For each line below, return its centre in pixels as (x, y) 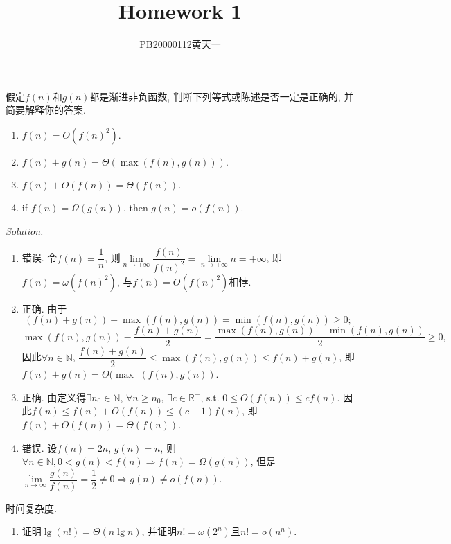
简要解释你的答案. (46, 110)
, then (135, 207)
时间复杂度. (31, 508)
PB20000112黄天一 (180, 44)
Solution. (25, 230)
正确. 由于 (44, 308)
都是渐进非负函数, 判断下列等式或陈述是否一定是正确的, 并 (222, 96)
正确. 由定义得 (54, 397)
